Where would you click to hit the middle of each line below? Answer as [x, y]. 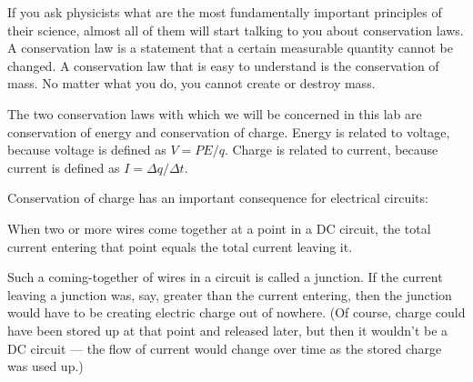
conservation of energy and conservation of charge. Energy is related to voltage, [229, 131]
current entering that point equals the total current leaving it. [180, 246]
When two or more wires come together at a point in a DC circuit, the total [219, 228]
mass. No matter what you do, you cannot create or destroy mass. [191, 83]
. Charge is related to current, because [331, 150]
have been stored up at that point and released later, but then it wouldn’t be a [228, 330]
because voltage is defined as [87, 150]
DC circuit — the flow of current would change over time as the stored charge [225, 348]
